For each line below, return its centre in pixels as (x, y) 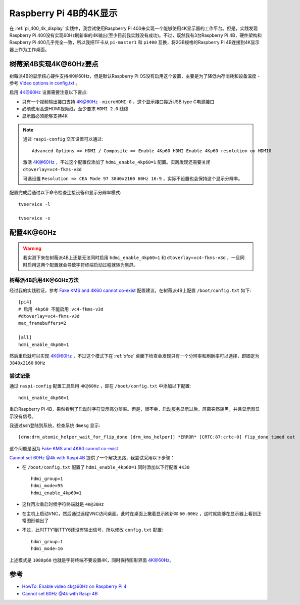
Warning (32, 248)
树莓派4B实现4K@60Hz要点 (54, 64)
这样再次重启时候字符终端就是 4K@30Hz (63, 504)
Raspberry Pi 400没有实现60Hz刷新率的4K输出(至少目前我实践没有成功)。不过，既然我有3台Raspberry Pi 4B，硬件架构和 (136, 35)
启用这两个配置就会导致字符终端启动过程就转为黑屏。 (83, 265)
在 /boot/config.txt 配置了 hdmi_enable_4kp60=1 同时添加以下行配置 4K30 (106, 467)
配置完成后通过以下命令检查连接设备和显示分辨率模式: (65, 193)
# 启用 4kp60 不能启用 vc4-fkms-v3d (61, 309)
